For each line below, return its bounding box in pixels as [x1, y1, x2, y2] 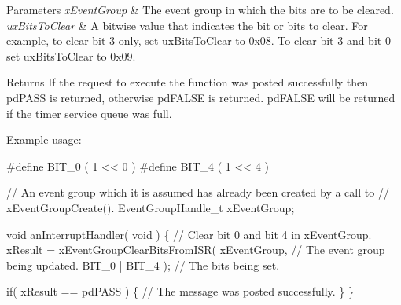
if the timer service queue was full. [6, 105, 172, 121]
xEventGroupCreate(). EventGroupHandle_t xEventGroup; [6, 199, 295, 215]
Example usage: [6, 131, 82, 148]
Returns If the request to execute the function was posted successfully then [6, 74, 369, 90]
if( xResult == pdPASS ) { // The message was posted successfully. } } [6, 283, 354, 299]
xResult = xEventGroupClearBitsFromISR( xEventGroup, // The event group [6, 241, 385, 258]
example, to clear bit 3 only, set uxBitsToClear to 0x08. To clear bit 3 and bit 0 [6, 32, 391, 49]
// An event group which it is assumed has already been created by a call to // [6, 184, 389, 200]
